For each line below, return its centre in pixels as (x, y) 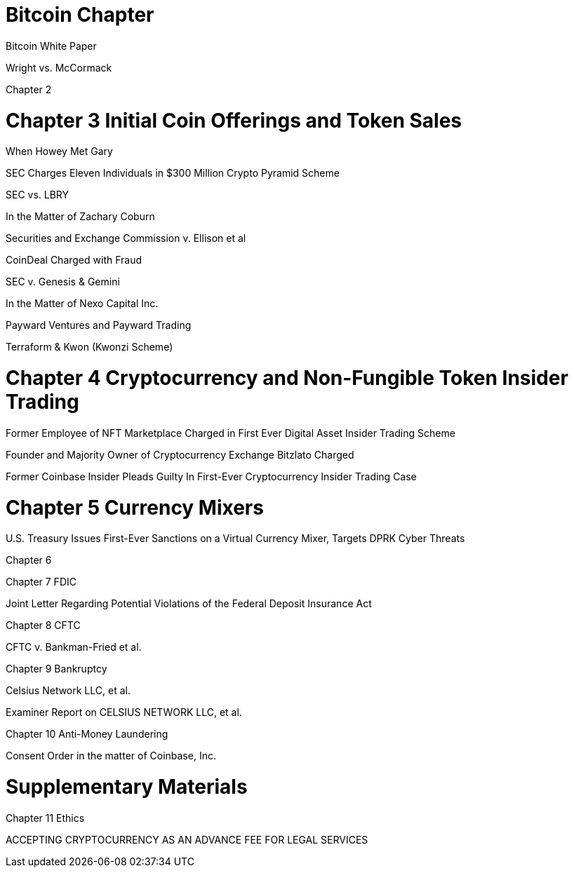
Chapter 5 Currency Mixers (135, 507)
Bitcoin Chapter (80, 15)
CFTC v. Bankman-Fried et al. (74, 647)
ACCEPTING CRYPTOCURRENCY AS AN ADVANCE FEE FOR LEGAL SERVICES (187, 839)
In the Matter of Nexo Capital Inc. (82, 304)
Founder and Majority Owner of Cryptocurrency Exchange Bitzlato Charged (180, 454)
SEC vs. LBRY (38, 195)
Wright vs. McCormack (59, 67)
